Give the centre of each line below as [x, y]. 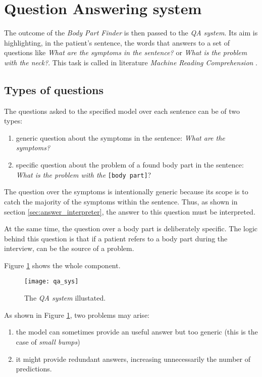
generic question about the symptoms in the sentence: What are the [120, 137]
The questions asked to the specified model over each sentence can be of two [122, 111]
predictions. [34, 369]
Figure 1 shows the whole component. [62, 265]
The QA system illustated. [65, 298]
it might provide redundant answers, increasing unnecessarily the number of [133, 359]
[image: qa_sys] [51, 282]
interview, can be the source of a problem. [69, 248]
